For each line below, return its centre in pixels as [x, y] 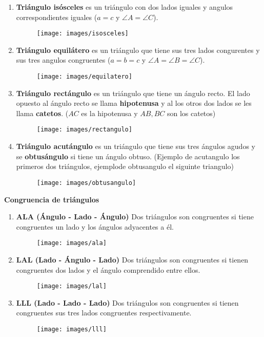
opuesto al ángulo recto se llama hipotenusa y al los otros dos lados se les [134, 103]
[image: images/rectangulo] [84, 130]
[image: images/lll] [72, 330]
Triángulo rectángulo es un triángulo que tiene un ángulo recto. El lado [133, 93]
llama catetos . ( [42, 113]
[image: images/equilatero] [84, 77]
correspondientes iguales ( [57, 17]
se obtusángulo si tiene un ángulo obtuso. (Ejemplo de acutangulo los [128, 156]
